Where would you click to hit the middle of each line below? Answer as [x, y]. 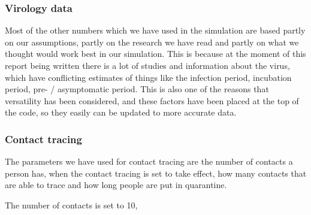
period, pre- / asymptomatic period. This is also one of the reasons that [137, 89]
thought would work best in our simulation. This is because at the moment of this [155, 54]
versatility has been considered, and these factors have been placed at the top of [152, 100]
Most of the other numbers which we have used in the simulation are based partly [155, 30]
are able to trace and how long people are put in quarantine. [116, 185]
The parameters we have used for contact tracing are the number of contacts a [149, 161]
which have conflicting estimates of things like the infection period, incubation [148, 77]
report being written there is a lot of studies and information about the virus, [147, 65]
